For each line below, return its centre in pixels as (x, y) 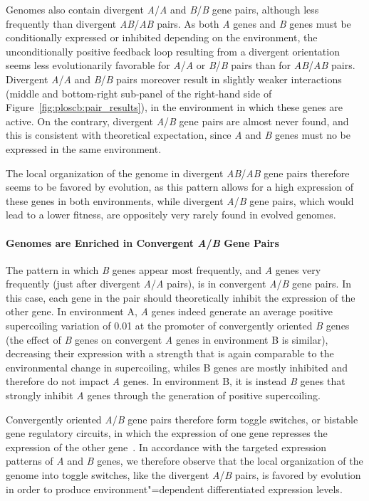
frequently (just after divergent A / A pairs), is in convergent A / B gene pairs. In (178, 284)
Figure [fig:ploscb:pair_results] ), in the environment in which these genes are (174, 107)
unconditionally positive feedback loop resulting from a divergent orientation (173, 51)
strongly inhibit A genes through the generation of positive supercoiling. (163, 395)
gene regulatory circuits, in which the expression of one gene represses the (167, 433)
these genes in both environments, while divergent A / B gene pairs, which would (180, 200)
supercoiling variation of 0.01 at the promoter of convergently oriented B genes (178, 326)
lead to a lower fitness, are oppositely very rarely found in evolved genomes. (171, 215)
